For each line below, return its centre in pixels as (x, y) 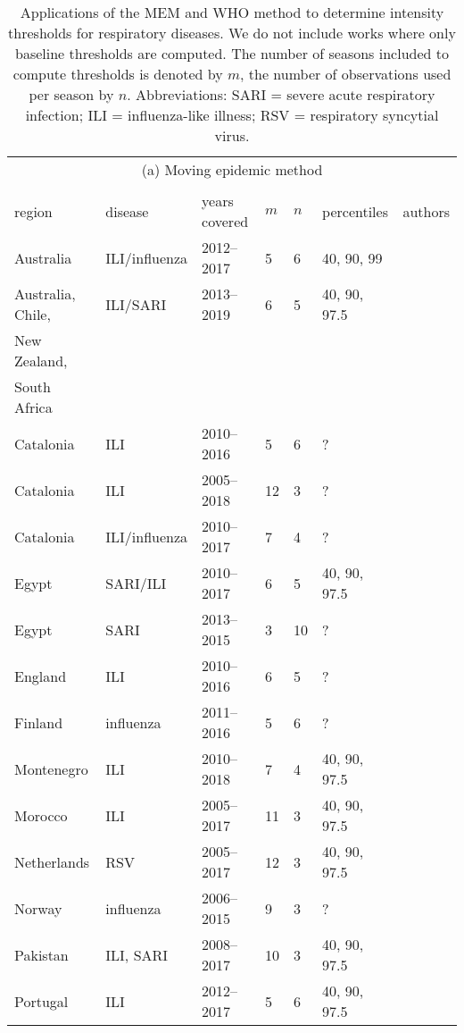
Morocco (41, 815)
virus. (232, 135)
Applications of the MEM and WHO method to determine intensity (232, 12)
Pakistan (41, 954)
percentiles (355, 211)
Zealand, (41, 361)
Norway (38, 908)
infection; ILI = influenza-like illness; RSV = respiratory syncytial (232, 115)
